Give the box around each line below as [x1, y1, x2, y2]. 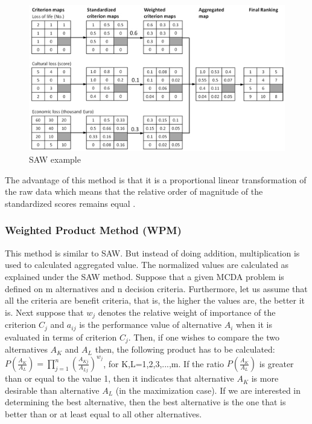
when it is [235, 318, 272, 331]
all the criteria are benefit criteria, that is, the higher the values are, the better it [5, 294, 305, 307]
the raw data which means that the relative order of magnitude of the [5, 185, 263, 198]
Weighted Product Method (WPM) [5, 223, 182, 238]
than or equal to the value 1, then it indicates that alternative [5, 372, 234, 385]
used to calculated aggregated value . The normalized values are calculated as [5, 258, 289, 271]
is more [251, 372, 279, 385]
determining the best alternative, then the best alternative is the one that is [5, 396, 286, 408]
